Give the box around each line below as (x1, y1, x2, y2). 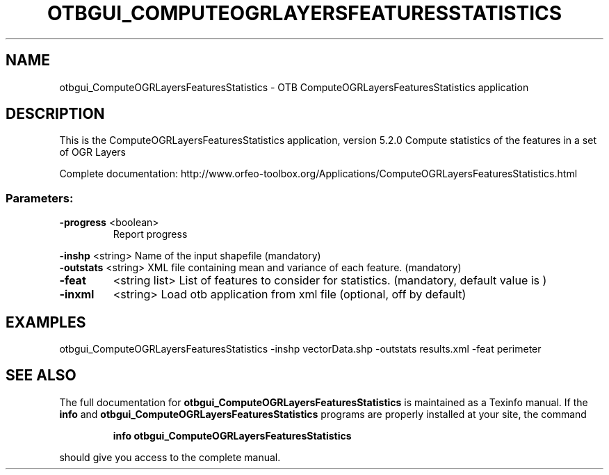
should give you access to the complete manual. (59, 451, 281, 463)
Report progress (113, 228, 188, 241)
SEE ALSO (6, 367, 76, 385)
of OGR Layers (59, 146, 126, 159)
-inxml (59, 287, 95, 302)
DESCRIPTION (6, 105, 105, 123)
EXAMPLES (6, 313, 86, 331)
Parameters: (6, 191, 74, 205)
